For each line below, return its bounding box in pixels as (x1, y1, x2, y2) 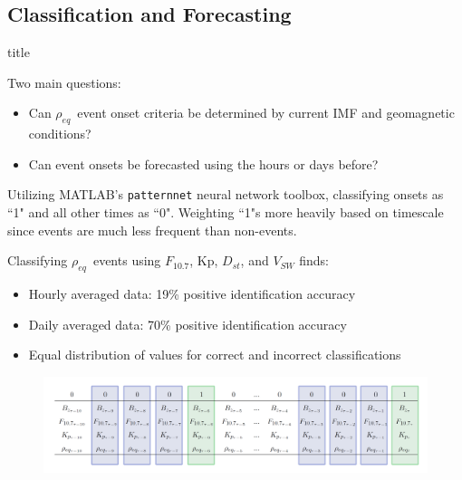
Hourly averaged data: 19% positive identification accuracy (28, 284, 356, 303)
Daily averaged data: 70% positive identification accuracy (28, 314, 347, 333)
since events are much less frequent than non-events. (7, 220, 297, 239)
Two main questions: (7, 72, 121, 91)
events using (92, 251, 161, 270)
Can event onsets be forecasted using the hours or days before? (28, 154, 379, 173)
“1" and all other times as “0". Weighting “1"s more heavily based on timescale (7, 203, 444, 222)
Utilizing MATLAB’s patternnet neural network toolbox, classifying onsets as (7, 185, 444, 204)
